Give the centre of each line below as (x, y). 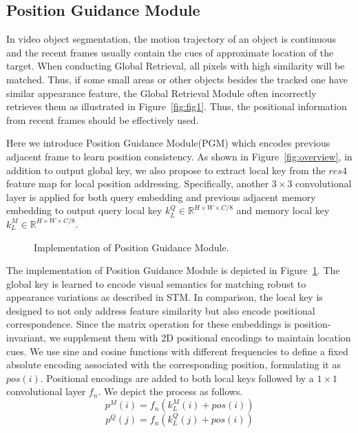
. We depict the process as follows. (170, 391)
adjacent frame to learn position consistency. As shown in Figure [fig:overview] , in (179, 156)
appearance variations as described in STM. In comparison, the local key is (165, 297)
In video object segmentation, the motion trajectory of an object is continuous (171, 39)
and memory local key (283, 210)
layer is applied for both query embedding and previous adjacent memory (161, 197)
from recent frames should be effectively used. (103, 119)
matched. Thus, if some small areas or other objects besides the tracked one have (177, 79)
